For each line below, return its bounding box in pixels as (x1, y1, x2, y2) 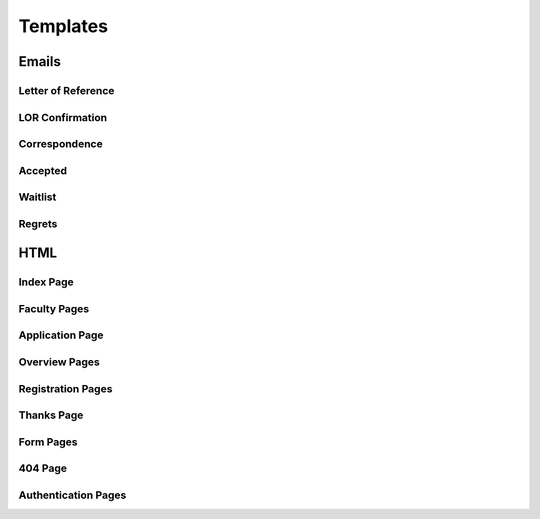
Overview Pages (18, 355, 100, 369)
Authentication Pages (18, 488, 127, 502)
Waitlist (18, 190, 57, 204)
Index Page (18, 275, 74, 289)
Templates (18, 15, 109, 37)
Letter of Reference (18, 83, 115, 97)
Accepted (18, 163, 68, 177)
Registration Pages (18, 381, 113, 395)
